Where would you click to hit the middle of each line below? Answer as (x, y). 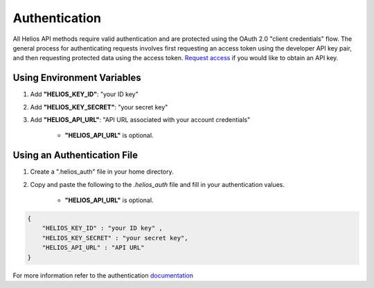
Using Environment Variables (77, 78)
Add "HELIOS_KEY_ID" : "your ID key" (84, 94)
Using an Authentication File (75, 155)
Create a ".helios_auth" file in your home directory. (102, 172)
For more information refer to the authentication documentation (103, 275)
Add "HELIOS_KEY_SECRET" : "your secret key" (99, 107)
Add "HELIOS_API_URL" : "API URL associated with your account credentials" (140, 120)
